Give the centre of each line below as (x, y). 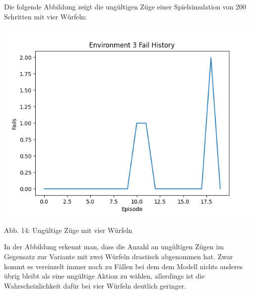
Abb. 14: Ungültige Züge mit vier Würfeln (68, 230)
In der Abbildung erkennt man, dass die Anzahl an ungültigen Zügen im (114, 247)
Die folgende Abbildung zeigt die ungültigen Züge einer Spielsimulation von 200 (125, 6)
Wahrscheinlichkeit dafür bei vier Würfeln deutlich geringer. (95, 285)
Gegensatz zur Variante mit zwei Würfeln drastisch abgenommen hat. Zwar (119, 256)
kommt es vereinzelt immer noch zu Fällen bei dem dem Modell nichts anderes (124, 266)
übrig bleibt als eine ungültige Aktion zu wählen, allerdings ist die (104, 276)
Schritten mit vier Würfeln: (45, 16)
